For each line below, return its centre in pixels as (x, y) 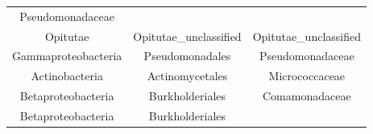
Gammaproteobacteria (67, 56)
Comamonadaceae (307, 96)
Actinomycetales (187, 76)
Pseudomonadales (187, 56)
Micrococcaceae (307, 76)
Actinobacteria (67, 76)
